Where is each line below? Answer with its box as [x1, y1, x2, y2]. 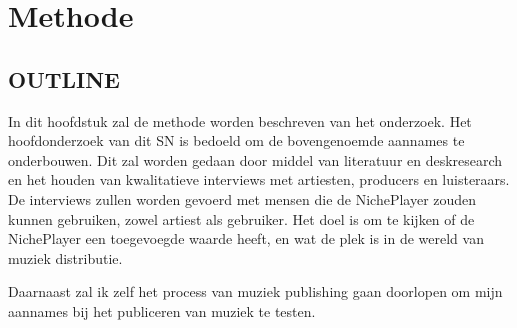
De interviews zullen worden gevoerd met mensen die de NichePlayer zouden [8, 188, 477, 209]
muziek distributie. [8, 247, 123, 268]
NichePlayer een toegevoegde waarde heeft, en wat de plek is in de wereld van [8, 228, 484, 249]
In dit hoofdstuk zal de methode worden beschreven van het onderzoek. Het [8, 110, 472, 131]
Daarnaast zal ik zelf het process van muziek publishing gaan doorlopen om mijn [8, 281, 503, 302]
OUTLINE [8, 63, 120, 94]
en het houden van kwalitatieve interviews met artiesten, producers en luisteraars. [8, 169, 510, 190]
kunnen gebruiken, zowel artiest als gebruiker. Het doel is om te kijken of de [8, 208, 475, 229]
